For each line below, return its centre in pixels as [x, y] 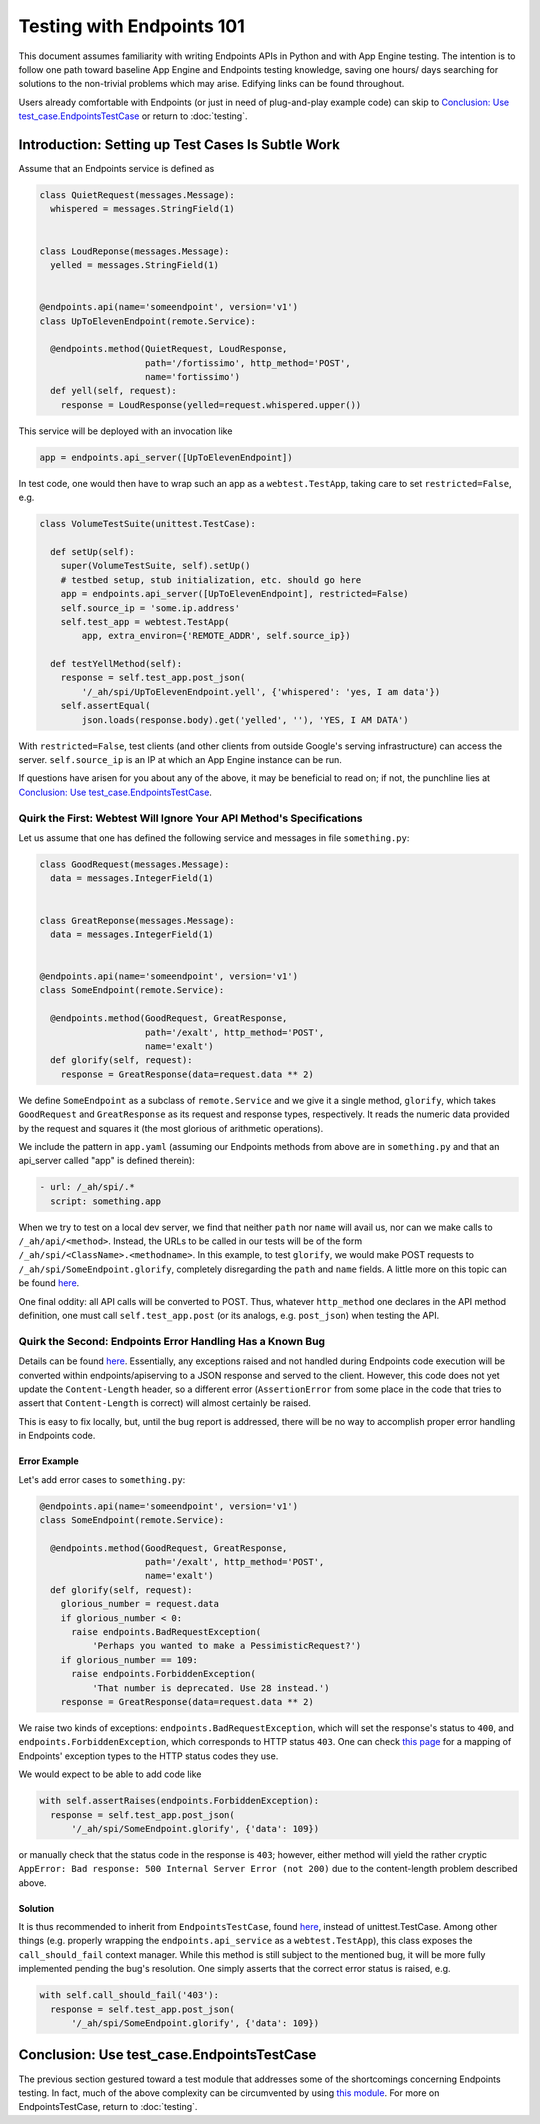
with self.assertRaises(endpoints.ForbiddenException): [179, 1801]
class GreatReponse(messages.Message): [137, 920]
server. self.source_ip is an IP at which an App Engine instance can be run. [180, 760]
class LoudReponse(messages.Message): [134, 251]
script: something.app [106, 1201]
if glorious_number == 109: [129, 1659]
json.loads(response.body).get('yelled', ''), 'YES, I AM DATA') [245, 719]
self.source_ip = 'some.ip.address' [150, 608]
